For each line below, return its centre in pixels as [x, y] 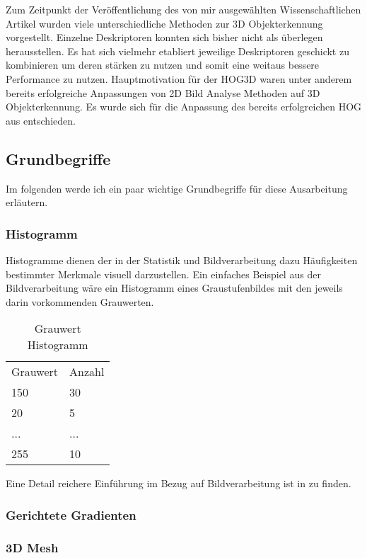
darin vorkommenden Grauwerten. [80, 301]
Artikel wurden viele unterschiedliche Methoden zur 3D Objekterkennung [164, 23]
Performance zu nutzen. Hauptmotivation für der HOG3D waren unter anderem [179, 78]
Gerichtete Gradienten [71, 514]
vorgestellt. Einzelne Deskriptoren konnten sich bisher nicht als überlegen [164, 37]
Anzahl [87, 372]
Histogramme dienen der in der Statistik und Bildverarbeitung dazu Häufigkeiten [182, 260]
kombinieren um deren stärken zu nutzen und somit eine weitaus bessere [163, 65]
